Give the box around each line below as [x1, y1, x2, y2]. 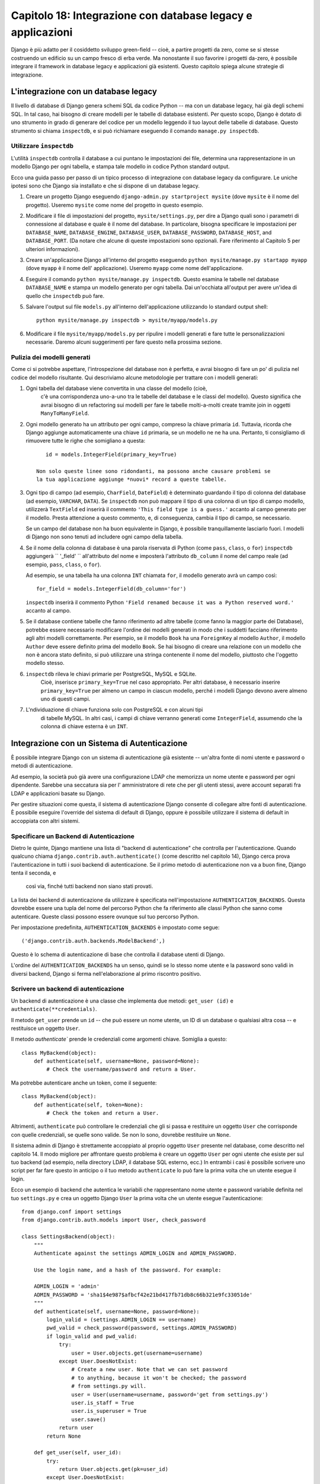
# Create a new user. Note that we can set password [71, 1366, 228, 1373]
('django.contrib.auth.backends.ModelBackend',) [21, 938, 165, 944]
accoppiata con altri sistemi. [11, 817, 80, 825]
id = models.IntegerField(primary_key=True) [45, 451, 177, 458]
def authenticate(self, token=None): [33, 1101, 143, 1108]
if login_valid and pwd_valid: [46, 1333, 137, 1340]
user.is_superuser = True [71, 1407, 147, 1415]
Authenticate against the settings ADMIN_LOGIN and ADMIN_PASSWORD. [33, 1250, 237, 1257]
